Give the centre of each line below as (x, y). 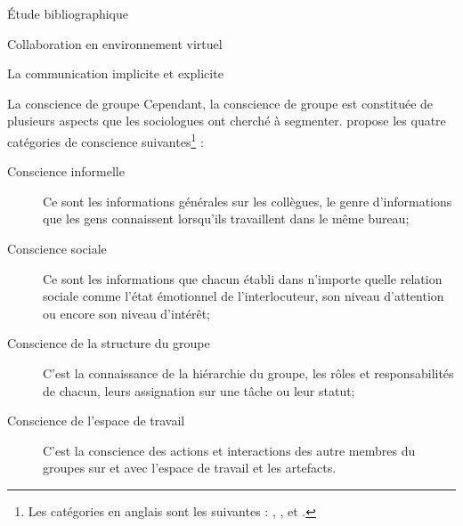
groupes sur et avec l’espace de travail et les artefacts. (190, 468)
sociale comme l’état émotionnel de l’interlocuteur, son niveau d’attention (244, 296)
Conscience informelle (66, 171)
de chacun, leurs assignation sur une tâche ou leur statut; (199, 390)
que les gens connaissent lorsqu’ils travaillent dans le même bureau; (226, 218)
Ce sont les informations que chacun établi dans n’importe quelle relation (243, 278)
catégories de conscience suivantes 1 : (106, 140)
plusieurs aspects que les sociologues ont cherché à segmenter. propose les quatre (227, 121)
